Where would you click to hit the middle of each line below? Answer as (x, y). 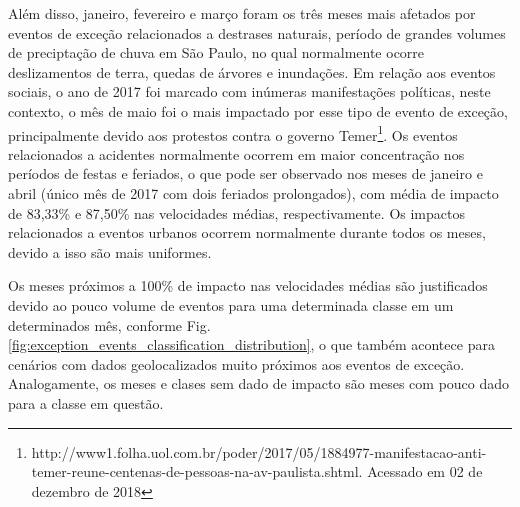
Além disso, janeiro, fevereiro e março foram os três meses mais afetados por (242, 13)
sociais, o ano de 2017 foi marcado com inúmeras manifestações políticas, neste (249, 91)
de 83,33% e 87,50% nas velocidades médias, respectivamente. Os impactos (236, 212)
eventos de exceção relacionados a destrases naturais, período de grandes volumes (257, 32)
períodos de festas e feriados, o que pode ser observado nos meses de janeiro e (245, 173)
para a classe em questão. (86, 402)
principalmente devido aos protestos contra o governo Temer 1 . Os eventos (233, 133)
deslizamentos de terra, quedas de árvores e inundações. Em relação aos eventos (252, 71)
